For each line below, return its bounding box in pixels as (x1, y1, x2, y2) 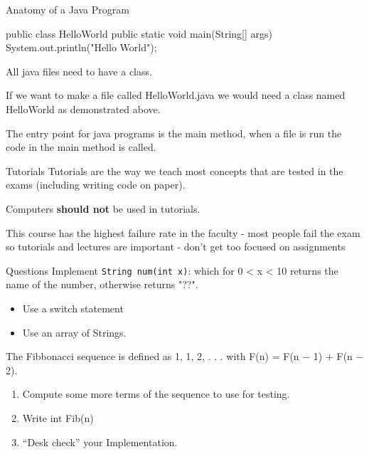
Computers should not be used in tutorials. (6, 201, 200, 216)
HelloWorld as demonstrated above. (6, 101, 161, 116)
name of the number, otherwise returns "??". (6, 277, 198, 292)
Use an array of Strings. (22, 324, 127, 339)
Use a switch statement (22, 300, 124, 315)
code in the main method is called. (6, 139, 156, 154)
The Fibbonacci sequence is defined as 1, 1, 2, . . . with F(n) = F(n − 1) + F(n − (6, 349, 364, 364)
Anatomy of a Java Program (6, 2, 129, 16)
